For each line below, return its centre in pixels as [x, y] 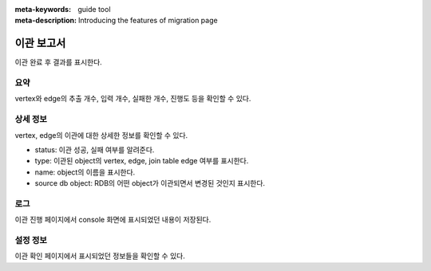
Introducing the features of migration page [148, 21]
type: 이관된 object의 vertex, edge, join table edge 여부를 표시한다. [142, 161]
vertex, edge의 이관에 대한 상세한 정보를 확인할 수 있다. [101, 135]
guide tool [94, 9]
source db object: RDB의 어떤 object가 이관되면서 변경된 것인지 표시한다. [150, 183]
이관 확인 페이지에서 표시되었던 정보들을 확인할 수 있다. [100, 256]
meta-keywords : [43, 9]
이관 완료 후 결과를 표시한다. [59, 62]
